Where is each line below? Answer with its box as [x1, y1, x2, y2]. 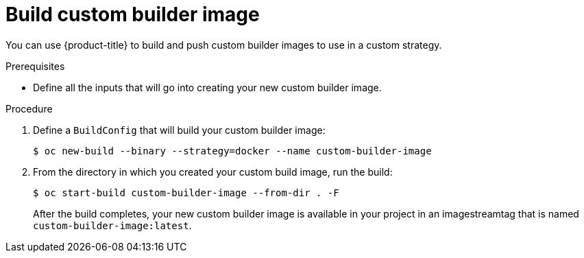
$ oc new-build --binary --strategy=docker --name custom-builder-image [33, 145, 432, 156]
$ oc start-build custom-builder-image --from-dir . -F [33, 187, 339, 198]
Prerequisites [5, 60, 65, 72]
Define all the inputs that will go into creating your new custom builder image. [33, 81, 382, 93]
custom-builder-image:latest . [33, 219, 192, 231]
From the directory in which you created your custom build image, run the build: [33, 165, 393, 178]
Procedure [5, 102, 53, 115]
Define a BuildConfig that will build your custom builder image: [33, 124, 326, 136]
